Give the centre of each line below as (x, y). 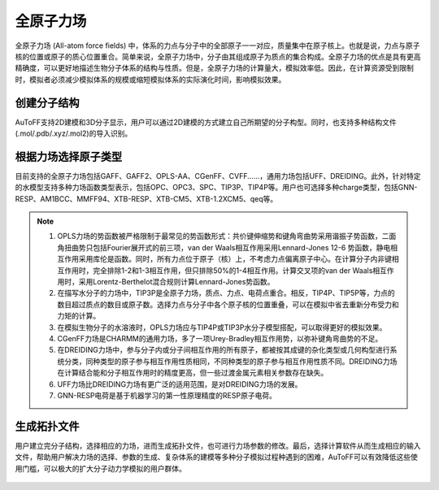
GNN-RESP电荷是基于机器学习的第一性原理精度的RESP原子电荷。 (167, 395)
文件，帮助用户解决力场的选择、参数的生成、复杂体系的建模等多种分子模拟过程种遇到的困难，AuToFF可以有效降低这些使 (217, 457)
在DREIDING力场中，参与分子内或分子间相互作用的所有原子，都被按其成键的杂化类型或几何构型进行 (224, 350)
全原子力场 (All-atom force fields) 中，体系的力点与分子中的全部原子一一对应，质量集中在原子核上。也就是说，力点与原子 (217, 46)
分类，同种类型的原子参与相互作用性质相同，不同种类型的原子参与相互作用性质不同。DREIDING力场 (230, 361)
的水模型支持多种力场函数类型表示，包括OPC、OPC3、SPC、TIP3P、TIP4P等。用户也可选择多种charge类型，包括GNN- (216, 188)
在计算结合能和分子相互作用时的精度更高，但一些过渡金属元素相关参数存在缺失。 (193, 373)
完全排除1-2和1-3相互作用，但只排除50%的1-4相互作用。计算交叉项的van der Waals (233, 270)
